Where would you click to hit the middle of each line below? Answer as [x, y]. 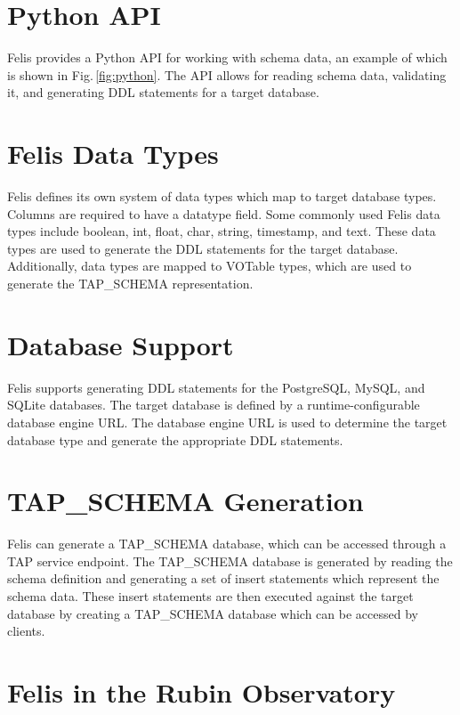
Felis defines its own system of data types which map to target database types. [222, 196]
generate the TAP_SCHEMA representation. [130, 283]
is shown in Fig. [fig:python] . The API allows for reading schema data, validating [227, 74]
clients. [26, 631]
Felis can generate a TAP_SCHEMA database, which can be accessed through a [227, 544]
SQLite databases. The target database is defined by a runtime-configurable [214, 405]
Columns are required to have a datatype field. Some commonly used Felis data [224, 213]
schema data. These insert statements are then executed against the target [210, 596]
